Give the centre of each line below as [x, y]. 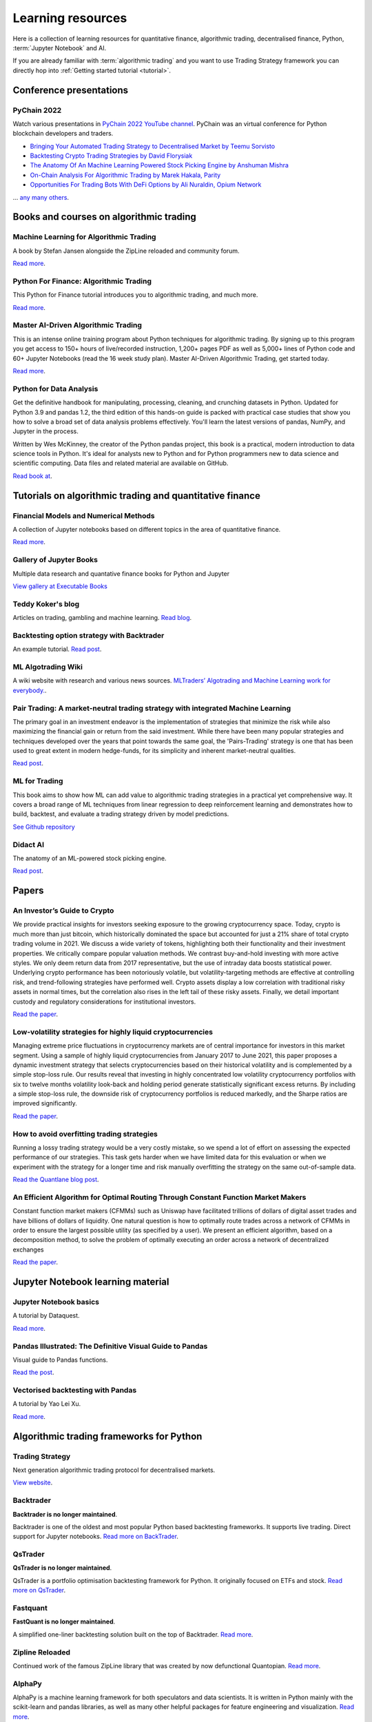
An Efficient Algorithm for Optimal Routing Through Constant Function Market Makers [159, 1197]
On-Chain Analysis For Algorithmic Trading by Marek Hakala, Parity [125, 175]
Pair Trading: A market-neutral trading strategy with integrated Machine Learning [152, 708]
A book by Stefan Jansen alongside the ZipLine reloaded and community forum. [126, 251]
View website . [33, 1483]
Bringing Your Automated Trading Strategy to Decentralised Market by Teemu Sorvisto [153, 146]
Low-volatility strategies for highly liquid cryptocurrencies [113, 1032]
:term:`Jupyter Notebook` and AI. [60, 48]
